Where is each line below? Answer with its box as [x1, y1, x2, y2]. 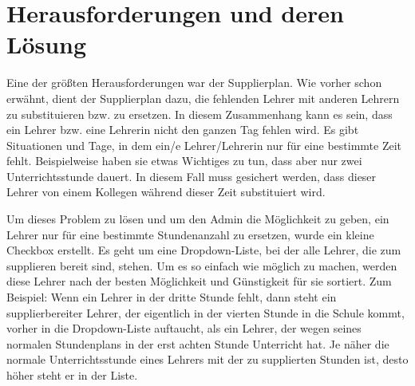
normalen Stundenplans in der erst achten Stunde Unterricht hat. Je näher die [6, 335, 389, 352]
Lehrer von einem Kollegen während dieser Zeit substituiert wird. [6, 183, 326, 200]
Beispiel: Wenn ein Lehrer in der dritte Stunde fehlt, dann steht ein [6, 289, 337, 305]
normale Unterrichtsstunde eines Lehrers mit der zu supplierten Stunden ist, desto [6, 351, 409, 368]
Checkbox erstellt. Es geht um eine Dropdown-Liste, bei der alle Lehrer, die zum [6, 242, 401, 258]
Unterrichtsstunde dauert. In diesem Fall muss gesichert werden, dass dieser [6, 167, 377, 184]
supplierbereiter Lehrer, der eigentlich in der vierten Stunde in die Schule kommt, [6, 304, 405, 321]
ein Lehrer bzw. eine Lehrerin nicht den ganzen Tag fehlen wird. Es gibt [6, 121, 359, 138]
